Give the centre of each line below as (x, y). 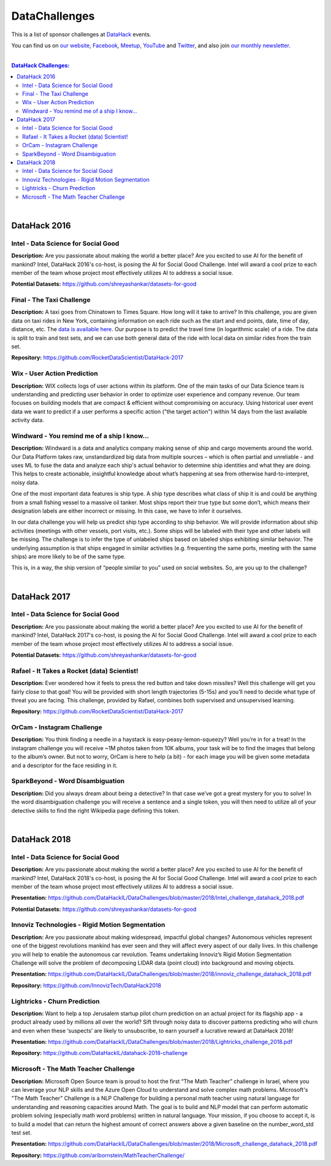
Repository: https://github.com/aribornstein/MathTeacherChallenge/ (98, 1155)
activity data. (28, 420)
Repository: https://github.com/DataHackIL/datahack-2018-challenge (100, 1053)
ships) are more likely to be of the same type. (68, 556)
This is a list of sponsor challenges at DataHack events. (81, 34)
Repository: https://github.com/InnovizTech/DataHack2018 (86, 985)
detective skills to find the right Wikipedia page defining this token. (96, 810)
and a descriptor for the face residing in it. (64, 765)
